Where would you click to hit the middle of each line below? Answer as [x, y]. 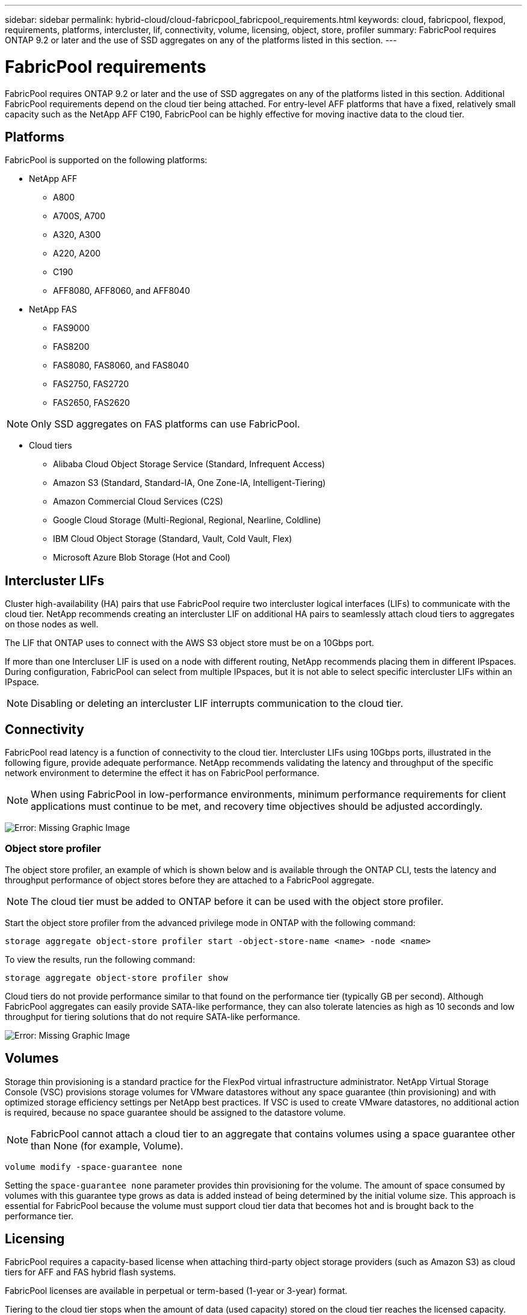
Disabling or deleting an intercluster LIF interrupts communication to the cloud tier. [217, 704]
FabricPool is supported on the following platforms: [106, 160]
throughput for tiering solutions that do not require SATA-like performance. [153, 1016]
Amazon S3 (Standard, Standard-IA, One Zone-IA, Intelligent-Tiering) [190, 483]
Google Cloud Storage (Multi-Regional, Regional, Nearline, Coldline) [187, 520]
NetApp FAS [53, 309]
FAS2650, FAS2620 [91, 403]
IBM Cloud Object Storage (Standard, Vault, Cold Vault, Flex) [173, 539]
